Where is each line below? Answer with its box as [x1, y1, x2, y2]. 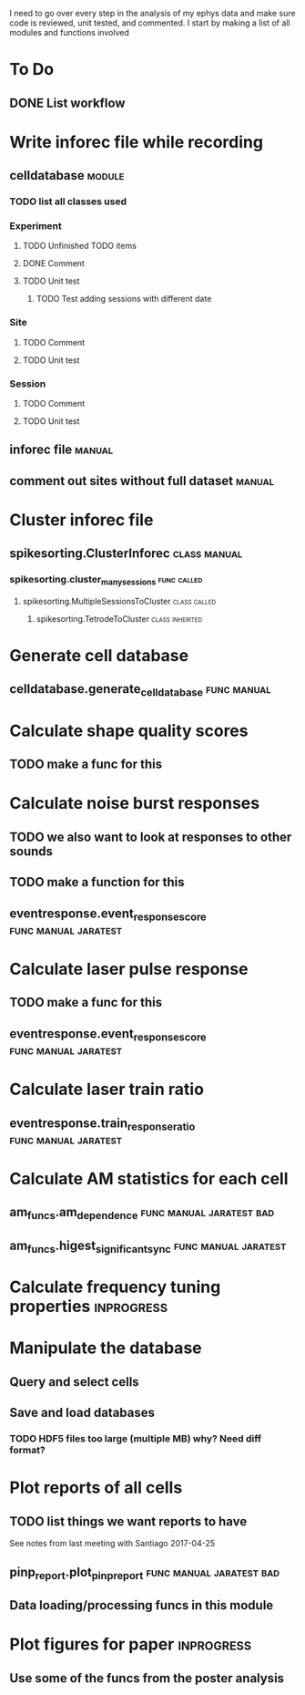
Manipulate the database [9, 1338, 202, 1359]
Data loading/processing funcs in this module [9, 1597, 274, 1613]
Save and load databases [9, 1405, 156, 1421]
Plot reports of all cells [9, 1477, 183, 1498]
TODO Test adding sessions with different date [36, 294, 212, 305]
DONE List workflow [9, 95, 126, 110]
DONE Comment [22, 258, 85, 269]
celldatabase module [9, 168, 125, 183]
